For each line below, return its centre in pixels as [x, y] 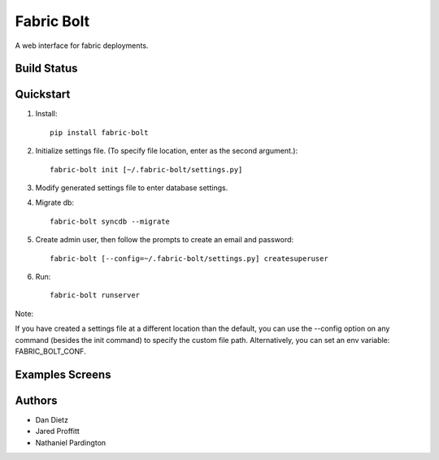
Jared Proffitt [58, 432]
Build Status [46, 69]
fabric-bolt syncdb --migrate [110, 221]
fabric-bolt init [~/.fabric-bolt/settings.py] [146, 169]
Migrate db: [55, 202]
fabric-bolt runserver [95, 295]
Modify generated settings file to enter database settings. [132, 188]
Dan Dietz [52, 419]
